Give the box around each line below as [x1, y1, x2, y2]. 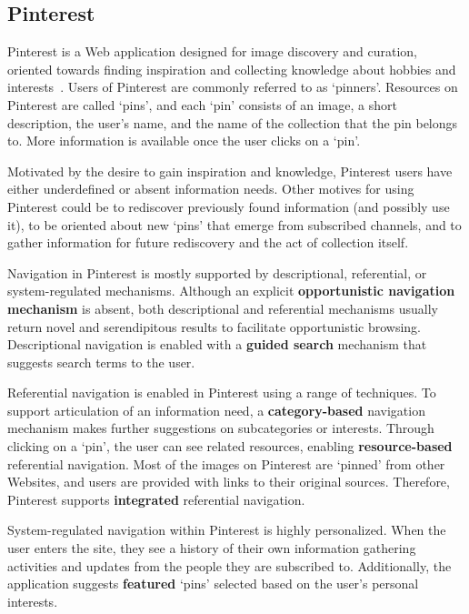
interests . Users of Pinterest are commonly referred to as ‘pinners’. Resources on [7, 77, 458, 96]
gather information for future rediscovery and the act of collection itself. [7, 233, 409, 252]
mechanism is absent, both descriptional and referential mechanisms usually [7, 298, 438, 317]
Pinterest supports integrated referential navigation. [7, 489, 305, 508]
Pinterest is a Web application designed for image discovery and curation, [7, 42, 418, 61]
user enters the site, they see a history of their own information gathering [7, 539, 416, 558]
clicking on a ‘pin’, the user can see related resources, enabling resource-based [7, 437, 453, 456]
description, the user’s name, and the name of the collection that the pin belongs [7, 113, 458, 132]
